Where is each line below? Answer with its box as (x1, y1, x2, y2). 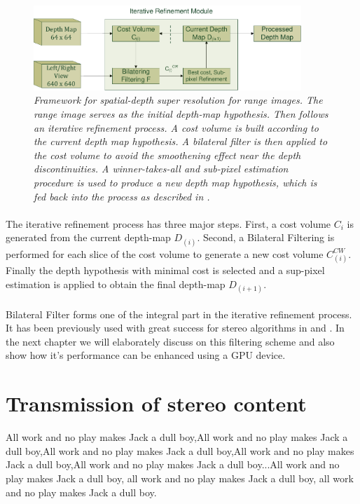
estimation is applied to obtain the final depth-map (6, 276, 226, 291)
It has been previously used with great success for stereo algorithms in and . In (6, 320, 345, 335)
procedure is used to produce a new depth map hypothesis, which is (34, 175, 317, 190)
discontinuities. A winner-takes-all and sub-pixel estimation (34, 161, 289, 176)
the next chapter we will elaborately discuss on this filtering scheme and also (6, 334, 335, 348)
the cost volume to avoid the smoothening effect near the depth (34, 147, 301, 162)
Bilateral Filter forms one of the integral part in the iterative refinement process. (6, 306, 352, 321)
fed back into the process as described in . (34, 189, 210, 203)
